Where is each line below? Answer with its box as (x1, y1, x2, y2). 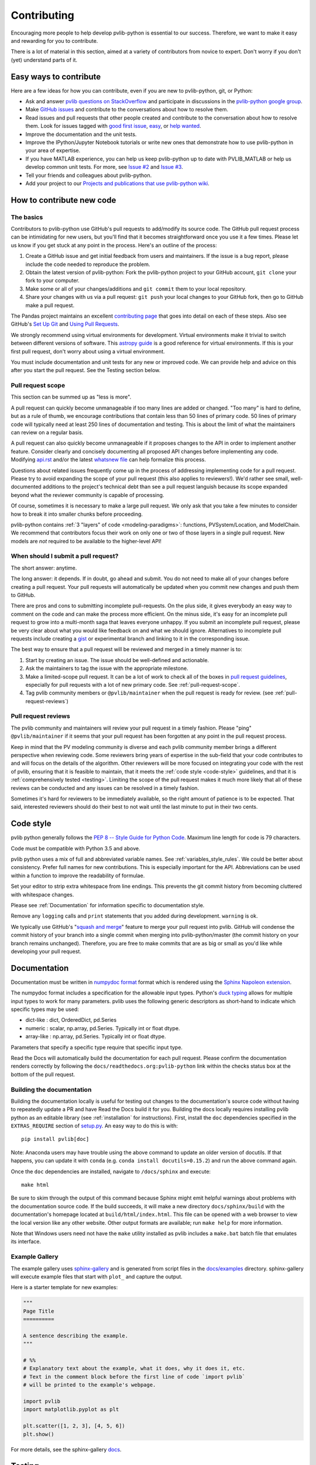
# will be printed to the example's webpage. (23, 1382, 156, 1388)
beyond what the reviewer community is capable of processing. (11, 491, 164, 498)
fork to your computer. (25, 277, 80, 284)
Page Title (23, 1307, 54, 1314)
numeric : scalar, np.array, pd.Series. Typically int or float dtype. (25, 1024, 180, 1031)
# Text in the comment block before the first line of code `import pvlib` (23, 1373, 246, 1380)
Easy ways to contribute (11, 71, 101, 81)
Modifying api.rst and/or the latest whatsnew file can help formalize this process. (11, 456, 206, 463)
